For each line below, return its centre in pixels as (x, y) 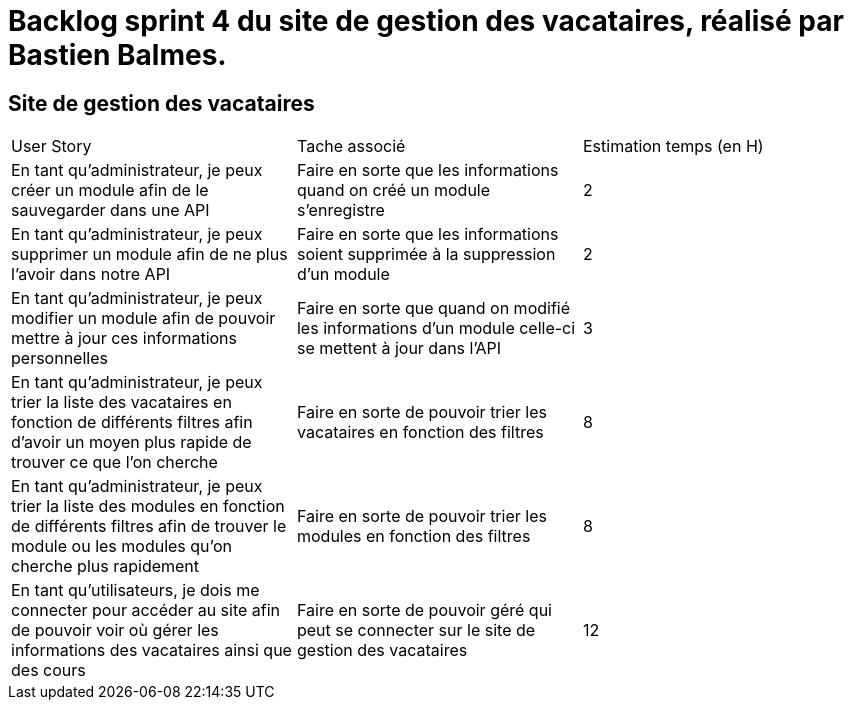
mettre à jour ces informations (124, 338)
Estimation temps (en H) (673, 146)
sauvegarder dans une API (110, 210)
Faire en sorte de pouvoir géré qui (424, 610)
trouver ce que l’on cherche (114, 462)
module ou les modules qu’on (121, 546)
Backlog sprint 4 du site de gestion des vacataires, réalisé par (426, 21)
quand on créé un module (393, 190)
